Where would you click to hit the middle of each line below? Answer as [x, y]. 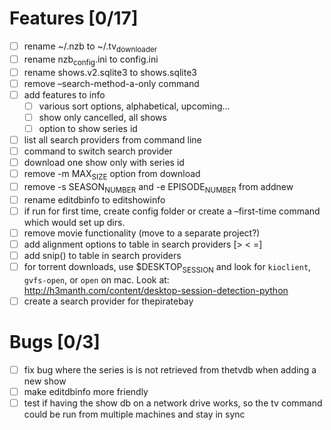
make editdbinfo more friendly [86, 391]
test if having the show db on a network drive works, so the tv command [173, 403]
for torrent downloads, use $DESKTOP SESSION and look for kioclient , [167, 268]
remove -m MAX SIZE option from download [112, 175]
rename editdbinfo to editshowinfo [94, 199]
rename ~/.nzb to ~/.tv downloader [90, 47]
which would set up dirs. [74, 222]
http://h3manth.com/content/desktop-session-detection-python [156, 290]
